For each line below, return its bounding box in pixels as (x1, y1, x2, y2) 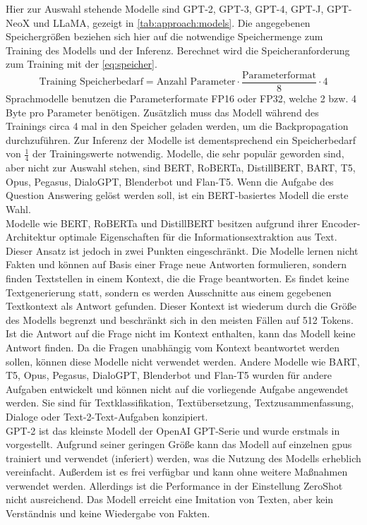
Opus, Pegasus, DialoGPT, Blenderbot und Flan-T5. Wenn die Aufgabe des (6, 174, 334, 188)
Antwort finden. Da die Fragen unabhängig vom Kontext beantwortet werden (6, 339, 340, 354)
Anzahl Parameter (156, 77, 236, 87)
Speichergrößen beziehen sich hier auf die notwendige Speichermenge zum (6, 29, 323, 44)
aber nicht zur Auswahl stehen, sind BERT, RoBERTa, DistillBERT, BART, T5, (6, 160, 356, 175)
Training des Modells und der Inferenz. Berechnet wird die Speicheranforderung (6, 42, 350, 57)
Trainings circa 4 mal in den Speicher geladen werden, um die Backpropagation (6, 119, 349, 133)
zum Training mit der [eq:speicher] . (6, 56, 157, 71)
